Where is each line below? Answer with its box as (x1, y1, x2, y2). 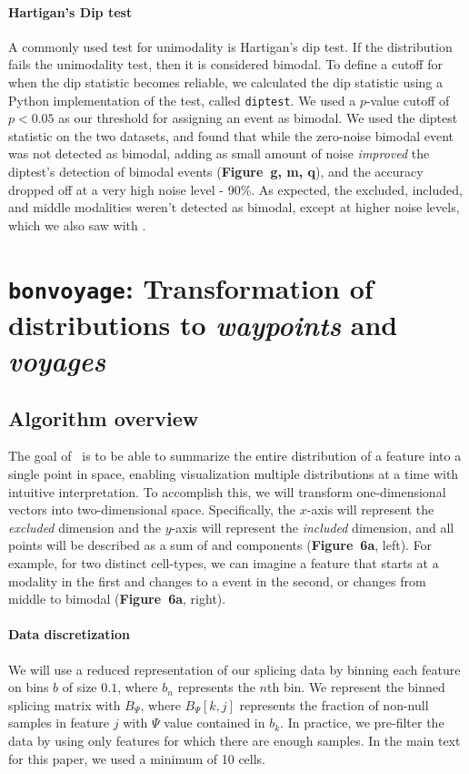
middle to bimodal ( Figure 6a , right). (8, 589, 226, 608)
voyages (8, 341, 106, 380)
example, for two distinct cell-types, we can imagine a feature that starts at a (8, 554, 439, 573)
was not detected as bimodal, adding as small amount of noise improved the (8, 144, 430, 163)
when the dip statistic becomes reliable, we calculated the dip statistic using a (8, 72, 444, 91)
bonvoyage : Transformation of (8, 269, 374, 306)
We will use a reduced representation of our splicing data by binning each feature (8, 659, 461, 678)
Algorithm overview (8, 403, 199, 432)
